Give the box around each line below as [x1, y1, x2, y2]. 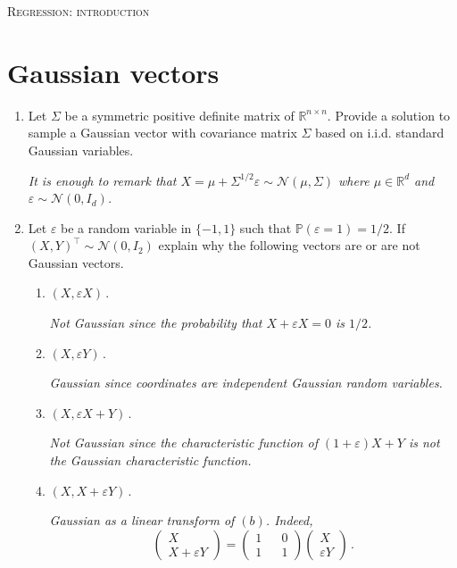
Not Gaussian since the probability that [49, 313, 262, 332]
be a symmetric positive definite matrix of [64, 105, 295, 124]
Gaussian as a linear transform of [49, 511, 235, 530]
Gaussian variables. [28, 140, 134, 159]
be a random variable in [61, 218, 192, 237]
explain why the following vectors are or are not [158, 236, 420, 255]
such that [239, 218, 292, 237]
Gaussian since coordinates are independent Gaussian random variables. [49, 373, 443, 392]
